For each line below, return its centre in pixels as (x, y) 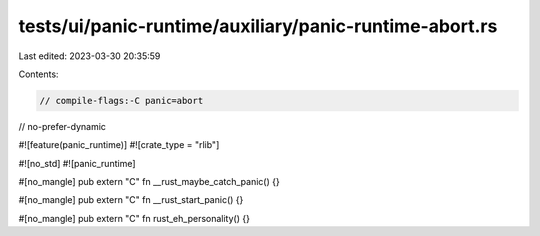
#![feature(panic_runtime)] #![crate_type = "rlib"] (119, 145)
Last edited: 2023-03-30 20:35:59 (89, 56)
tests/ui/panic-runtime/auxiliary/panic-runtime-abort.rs (258, 26)
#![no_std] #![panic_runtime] (77, 163)
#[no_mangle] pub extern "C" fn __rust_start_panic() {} (131, 200)
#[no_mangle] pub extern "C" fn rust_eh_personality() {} (134, 218)
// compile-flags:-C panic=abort (121, 100)
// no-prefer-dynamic (62, 126)
